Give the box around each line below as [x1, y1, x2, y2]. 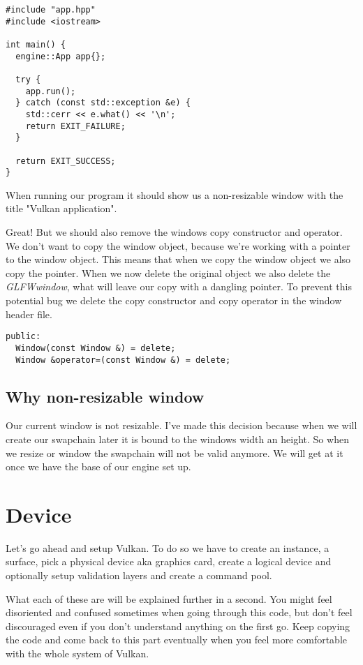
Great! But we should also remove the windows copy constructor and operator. [6, 225, 343, 239]
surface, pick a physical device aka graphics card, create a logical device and [6, 554, 332, 569]
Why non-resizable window [6, 385, 205, 407]
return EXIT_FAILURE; [25, 121, 126, 131]
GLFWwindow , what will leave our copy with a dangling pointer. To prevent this [6, 279, 352, 294]
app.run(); [25, 86, 76, 96]
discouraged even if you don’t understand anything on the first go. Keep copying [6, 618, 350, 633]
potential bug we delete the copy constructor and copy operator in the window [6, 293, 342, 307]
